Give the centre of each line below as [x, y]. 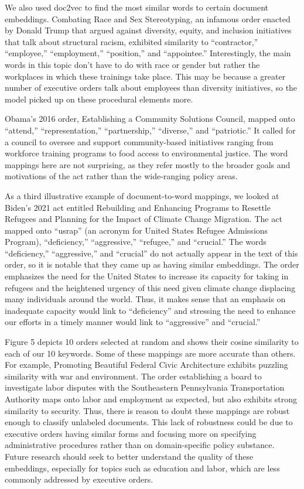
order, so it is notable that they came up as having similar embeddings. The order [152, 264]
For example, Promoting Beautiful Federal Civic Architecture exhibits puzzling [146, 365]
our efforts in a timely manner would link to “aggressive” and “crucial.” [133, 322]
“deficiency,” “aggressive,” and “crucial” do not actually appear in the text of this [151, 253]
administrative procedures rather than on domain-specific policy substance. [140, 445]
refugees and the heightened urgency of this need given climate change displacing [150, 287]
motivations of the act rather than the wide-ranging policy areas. [121, 176]
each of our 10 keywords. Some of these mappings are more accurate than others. [150, 353]
